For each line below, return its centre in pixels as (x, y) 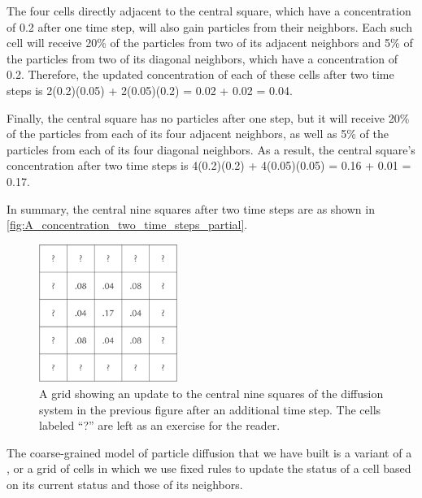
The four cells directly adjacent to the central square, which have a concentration (209, 11)
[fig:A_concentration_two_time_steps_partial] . (127, 225)
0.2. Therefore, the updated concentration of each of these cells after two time (200, 74)
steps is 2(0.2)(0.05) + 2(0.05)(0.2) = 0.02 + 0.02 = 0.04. (150, 90)
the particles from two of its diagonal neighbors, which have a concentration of (202, 58)
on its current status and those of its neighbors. (125, 484)
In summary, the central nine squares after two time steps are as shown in (191, 208)
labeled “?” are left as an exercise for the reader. (160, 425)
